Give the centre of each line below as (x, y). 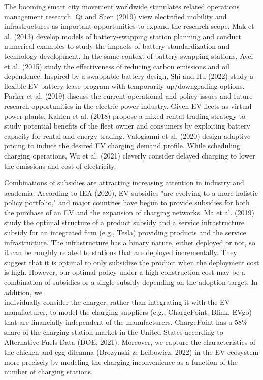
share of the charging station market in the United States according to (114, 332)
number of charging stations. (48, 372)
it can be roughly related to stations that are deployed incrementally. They (121, 252)
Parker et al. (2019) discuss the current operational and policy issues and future (128, 96)
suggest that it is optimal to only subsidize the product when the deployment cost (132, 262)
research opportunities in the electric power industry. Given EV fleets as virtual (128, 105)
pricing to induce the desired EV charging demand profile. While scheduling (122, 146)
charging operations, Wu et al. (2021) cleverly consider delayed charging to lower (130, 155)
